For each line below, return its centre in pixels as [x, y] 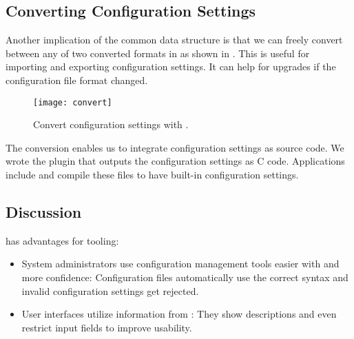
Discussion [44, 212]
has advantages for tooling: [62, 240]
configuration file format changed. [77, 80]
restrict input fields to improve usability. [107, 327]
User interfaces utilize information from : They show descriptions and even [179, 314]
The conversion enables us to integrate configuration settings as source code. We [175, 147]
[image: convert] [73, 102]
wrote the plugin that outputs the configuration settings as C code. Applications [175, 161]
